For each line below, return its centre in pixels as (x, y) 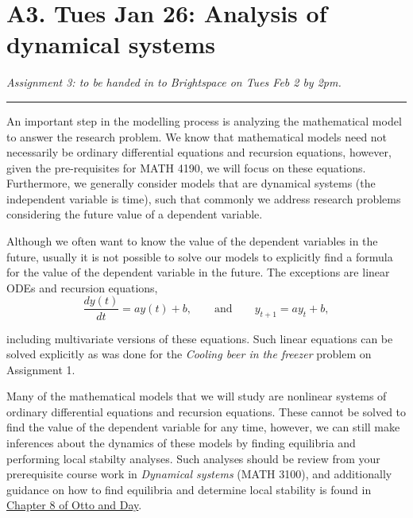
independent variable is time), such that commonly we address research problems (204, 198)
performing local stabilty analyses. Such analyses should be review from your (193, 458)
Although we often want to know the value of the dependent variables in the (192, 241)
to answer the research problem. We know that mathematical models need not (197, 136)
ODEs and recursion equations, (82, 287)
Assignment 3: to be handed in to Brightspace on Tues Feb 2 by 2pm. (174, 82)
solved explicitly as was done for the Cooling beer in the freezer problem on (189, 354)
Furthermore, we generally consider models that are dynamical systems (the (191, 183)
